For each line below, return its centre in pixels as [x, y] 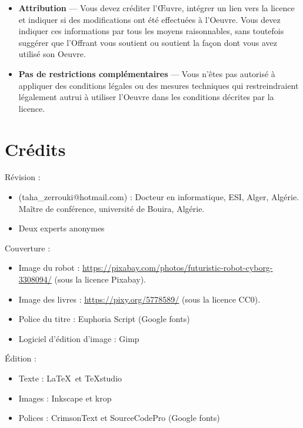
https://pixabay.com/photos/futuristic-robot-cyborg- [177, 268]
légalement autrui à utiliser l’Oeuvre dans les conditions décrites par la [146, 97]
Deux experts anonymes [61, 228]
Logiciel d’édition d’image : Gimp [79, 338]
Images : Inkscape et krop [65, 398]
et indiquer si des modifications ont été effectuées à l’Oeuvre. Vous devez [149, 19]
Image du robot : [49, 268]
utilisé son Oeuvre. [52, 54]
